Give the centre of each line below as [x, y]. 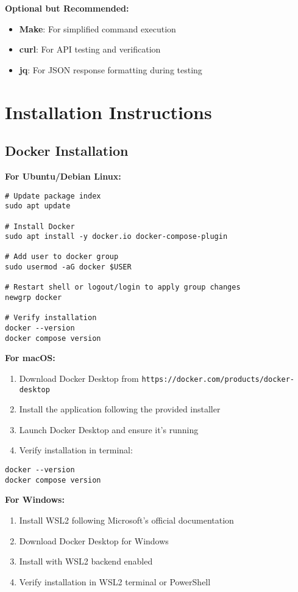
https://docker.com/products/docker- [218, 379]
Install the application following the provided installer [120, 409]
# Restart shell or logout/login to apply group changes [123, 287]
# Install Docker [40, 226]
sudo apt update [38, 206]
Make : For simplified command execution [98, 28]
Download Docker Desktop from [79, 378]
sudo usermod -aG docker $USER [68, 267]
